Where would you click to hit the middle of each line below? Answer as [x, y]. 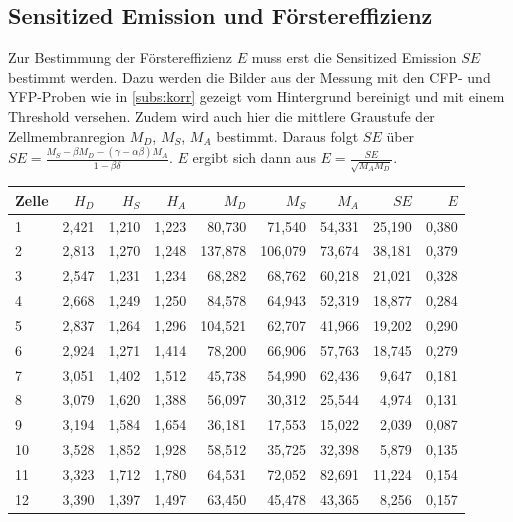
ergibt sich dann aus [254, 157]
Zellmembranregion [67, 135]
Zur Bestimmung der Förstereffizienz [120, 57]
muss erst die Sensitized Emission [354, 57]
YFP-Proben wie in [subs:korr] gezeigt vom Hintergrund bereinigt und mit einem [256, 96]
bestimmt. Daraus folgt [287, 135]
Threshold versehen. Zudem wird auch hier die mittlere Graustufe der [221, 115]
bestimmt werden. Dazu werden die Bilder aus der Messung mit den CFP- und [249, 76]
